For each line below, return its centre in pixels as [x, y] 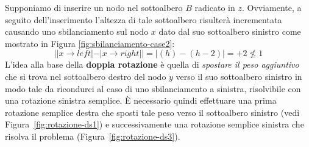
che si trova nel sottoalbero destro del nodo [86, 76]
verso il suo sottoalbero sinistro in [239, 76]
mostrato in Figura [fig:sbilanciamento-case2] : [90, 43]
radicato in [215, 7]
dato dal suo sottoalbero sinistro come [230, 31]
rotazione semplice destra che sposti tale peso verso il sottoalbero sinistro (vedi [152, 112]
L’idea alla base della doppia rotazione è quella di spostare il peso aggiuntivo [152, 64]
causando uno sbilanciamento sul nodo [77, 31]
